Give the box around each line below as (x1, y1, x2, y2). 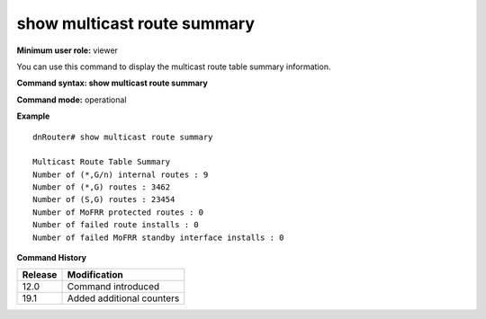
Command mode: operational (16, 94, 127, 105)
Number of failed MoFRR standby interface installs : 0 (32, 232, 284, 243)
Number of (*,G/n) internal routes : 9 (32, 169, 209, 180)
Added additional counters (67, 292, 180, 305)
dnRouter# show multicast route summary (32, 131, 213, 142)
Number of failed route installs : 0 (32, 220, 200, 230)
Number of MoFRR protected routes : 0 (32, 207, 204, 217)
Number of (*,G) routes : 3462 (32, 182, 171, 192)
